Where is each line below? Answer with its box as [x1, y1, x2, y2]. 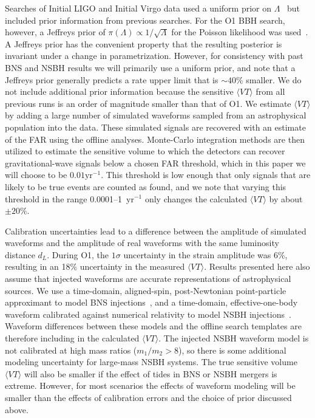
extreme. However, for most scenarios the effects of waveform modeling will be [5, 379, 296, 392]
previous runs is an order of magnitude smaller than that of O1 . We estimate [5, 97, 291, 109]
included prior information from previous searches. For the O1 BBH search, [5, 13, 285, 26]
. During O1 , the [47, 248, 109, 261]
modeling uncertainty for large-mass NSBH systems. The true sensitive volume [5, 355, 297, 368]
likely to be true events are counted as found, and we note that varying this [5, 180, 286, 193]
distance [5, 248, 35, 261]
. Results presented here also [204, 260, 310, 273]
